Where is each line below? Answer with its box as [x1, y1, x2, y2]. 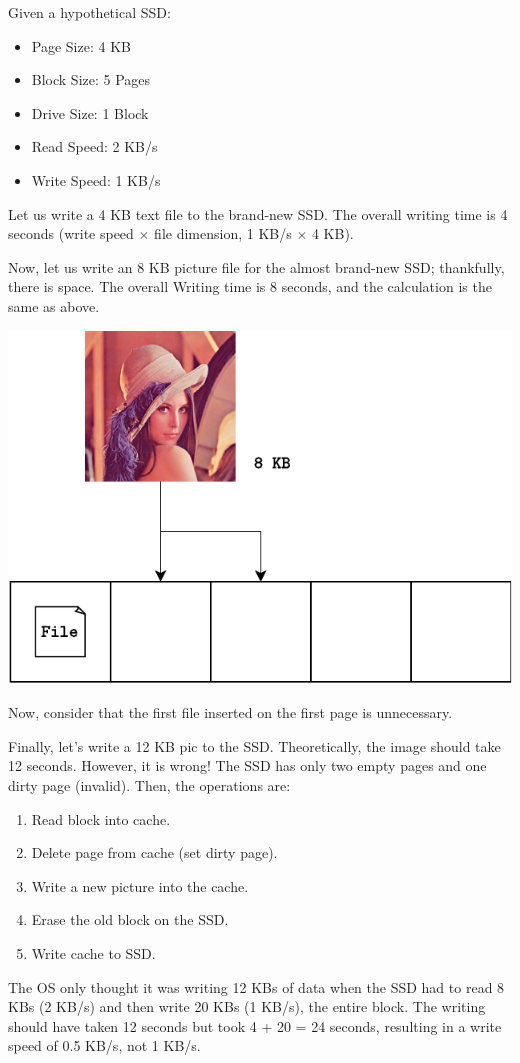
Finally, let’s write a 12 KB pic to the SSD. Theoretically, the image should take [8, 735, 501, 756]
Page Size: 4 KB [31, 35, 131, 56]
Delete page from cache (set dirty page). [31, 842, 278, 863]
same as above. [8, 295, 100, 316]
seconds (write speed [8, 223, 134, 244]
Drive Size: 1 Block [31, 102, 149, 123]
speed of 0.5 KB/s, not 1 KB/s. [8, 1035, 201, 1056]
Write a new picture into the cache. [31, 875, 249, 896]
